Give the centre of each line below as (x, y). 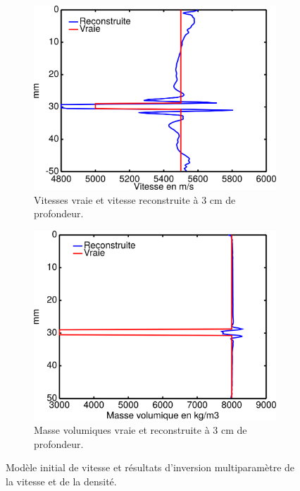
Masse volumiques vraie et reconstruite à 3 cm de (140, 430)
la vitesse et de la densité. (61, 481)
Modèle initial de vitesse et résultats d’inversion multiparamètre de (150, 467)
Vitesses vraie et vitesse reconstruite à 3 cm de (135, 199)
